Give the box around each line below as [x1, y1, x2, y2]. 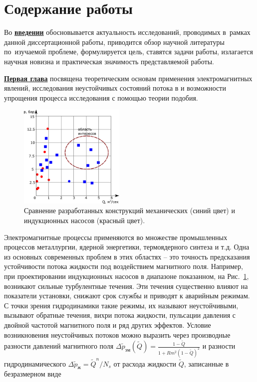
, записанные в [184, 358, 229, 369]
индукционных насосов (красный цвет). [24, 215, 145, 226]
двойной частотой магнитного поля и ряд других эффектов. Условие [4, 319, 211, 330]
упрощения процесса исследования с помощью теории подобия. [4, 92, 198, 103]
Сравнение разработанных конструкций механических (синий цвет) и [24, 205, 235, 216]
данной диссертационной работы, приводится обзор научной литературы [4, 36, 225, 47]
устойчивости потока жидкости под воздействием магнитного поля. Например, [4, 261, 243, 271]
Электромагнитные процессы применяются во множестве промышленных [4, 232, 228, 242]
